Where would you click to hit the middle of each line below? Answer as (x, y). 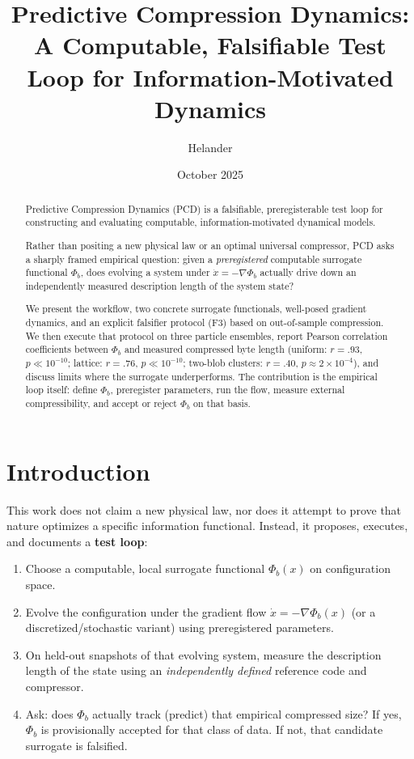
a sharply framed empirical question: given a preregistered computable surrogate (194, 259)
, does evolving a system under (145, 272)
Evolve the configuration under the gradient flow (146, 611)
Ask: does (49, 713)
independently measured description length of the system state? (160, 285)
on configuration (350, 568)
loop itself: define (61, 390)
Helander (210, 147)
